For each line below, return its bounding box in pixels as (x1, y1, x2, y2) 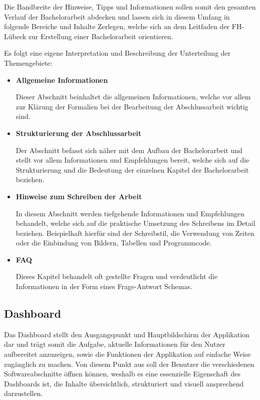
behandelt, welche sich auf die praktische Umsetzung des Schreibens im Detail (16, 218, 255, 228)
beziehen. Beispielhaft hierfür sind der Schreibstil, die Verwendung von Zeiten (16, 227, 254, 238)
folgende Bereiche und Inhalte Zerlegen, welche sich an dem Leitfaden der (4, 21, 230, 32)
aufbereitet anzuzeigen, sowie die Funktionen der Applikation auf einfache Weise (4, 349, 251, 359)
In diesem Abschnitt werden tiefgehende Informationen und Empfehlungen (16, 208, 245, 218)
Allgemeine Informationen (16, 74, 108, 85)
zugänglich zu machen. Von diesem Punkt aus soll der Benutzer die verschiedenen (4, 358, 254, 369)
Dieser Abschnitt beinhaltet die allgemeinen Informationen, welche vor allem (16, 91, 251, 102)
